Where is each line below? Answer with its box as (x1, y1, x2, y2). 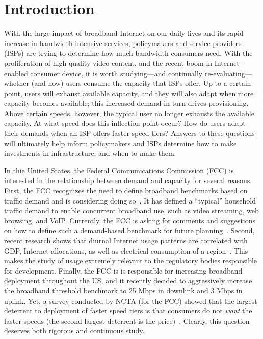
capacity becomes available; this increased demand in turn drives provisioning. (4, 98, 249, 108)
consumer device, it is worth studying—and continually (30, 67, 203, 78)
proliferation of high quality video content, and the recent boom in (4, 57, 213, 68)
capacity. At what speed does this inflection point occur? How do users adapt (4, 118, 246, 128)
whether (4, 78, 30, 88)
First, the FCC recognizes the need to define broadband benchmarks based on (4, 185, 248, 196)
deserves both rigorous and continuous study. (4, 325, 145, 336)
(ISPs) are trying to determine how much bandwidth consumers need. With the (4, 48, 253, 58)
